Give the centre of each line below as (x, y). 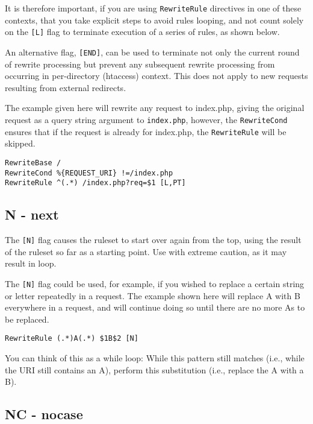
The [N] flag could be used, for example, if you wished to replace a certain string (155, 283)
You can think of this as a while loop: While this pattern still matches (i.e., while (155, 357)
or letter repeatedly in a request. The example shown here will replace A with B (153, 295)
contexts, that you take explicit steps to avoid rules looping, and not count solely (154, 20)
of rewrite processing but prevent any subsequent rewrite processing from (140, 64)
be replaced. (27, 319)
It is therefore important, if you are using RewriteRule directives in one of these (153, 8)
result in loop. (31, 263)
